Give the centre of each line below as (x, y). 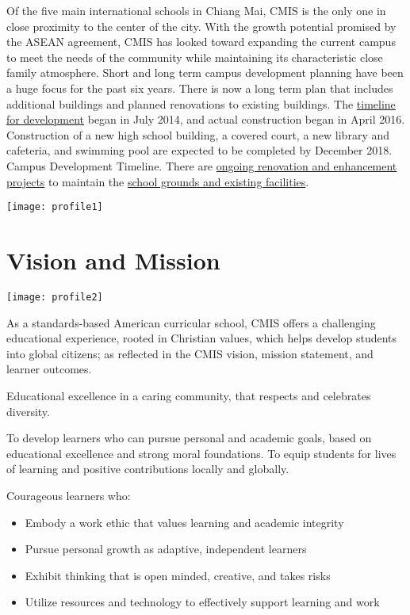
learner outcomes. (49, 369)
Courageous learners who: (69, 495)
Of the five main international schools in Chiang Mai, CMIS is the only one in (196, 10)
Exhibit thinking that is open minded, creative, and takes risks (178, 575)
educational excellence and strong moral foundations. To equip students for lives (201, 453)
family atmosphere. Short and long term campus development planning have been (205, 73)
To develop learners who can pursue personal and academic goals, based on (189, 438)
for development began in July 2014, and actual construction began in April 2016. (206, 119)
